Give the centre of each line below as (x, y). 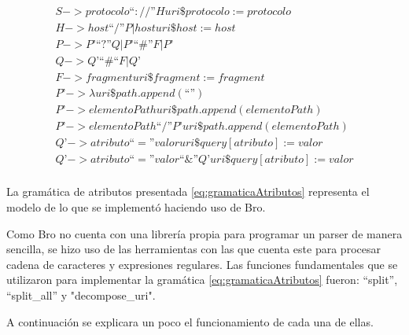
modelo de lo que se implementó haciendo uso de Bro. (136, 206)
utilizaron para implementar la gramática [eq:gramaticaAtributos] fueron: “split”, (202, 280)
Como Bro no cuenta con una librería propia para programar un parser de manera (204, 233)
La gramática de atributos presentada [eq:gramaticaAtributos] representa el (188, 191)
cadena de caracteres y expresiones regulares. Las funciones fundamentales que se (202, 264)
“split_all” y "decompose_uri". (81, 295)
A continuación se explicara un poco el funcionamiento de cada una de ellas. (190, 321)
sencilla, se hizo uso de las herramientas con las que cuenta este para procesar (193, 249)
